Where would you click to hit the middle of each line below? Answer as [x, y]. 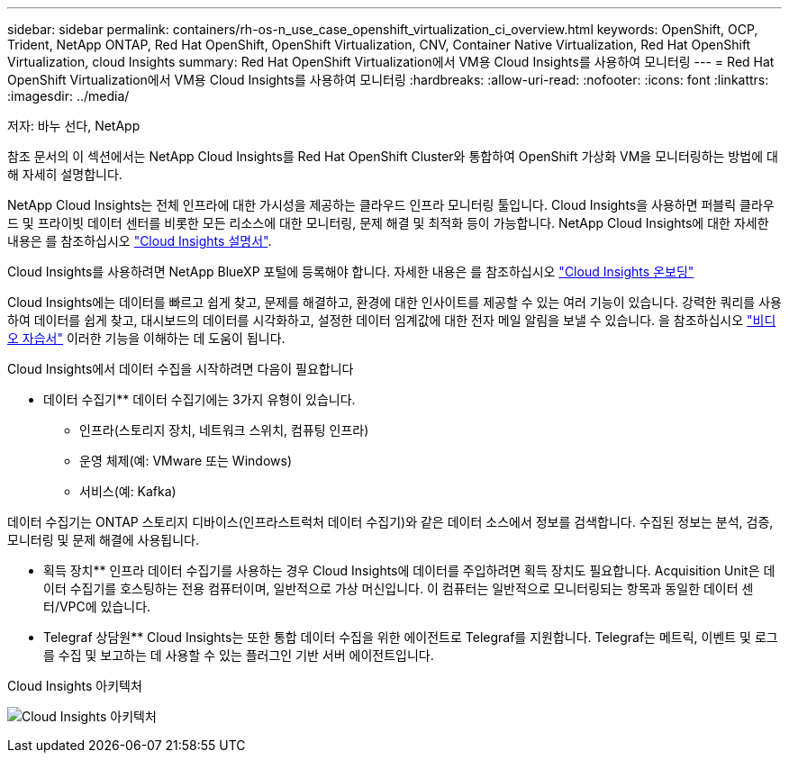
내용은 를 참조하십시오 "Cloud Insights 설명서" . [140, 241]
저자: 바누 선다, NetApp [74, 126]
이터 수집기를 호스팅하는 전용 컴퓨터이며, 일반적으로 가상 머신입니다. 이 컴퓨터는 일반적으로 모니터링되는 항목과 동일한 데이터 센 [399, 588]
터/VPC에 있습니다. [97, 606]
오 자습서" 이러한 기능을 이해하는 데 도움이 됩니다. [146, 338]
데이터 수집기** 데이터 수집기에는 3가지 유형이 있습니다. [200, 399]
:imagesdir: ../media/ [68, 96]
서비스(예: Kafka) [128, 491]
